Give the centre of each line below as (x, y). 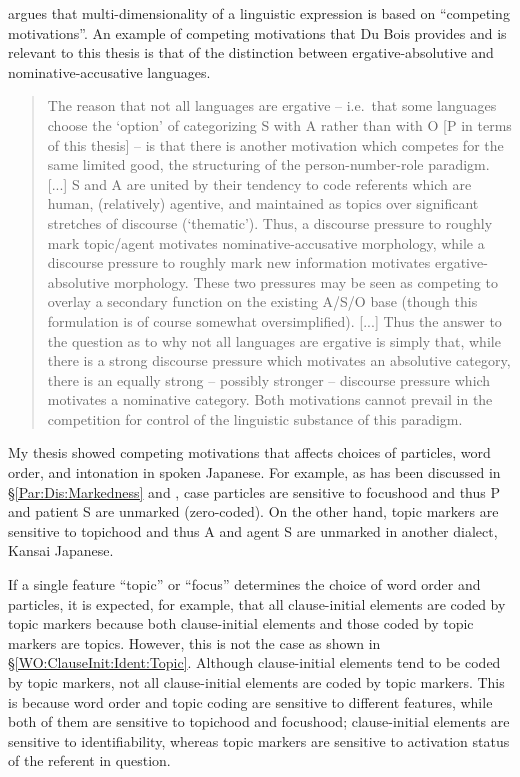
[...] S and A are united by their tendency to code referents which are (259, 183)
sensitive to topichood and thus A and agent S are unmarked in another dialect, (253, 530)
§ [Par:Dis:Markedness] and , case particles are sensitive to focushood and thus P (254, 491)
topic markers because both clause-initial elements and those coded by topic (241, 623)
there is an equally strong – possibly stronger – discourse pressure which (269, 379)
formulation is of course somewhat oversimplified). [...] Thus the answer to (274, 320)
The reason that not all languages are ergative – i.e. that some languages (272, 105)
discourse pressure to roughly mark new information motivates (239, 262)
